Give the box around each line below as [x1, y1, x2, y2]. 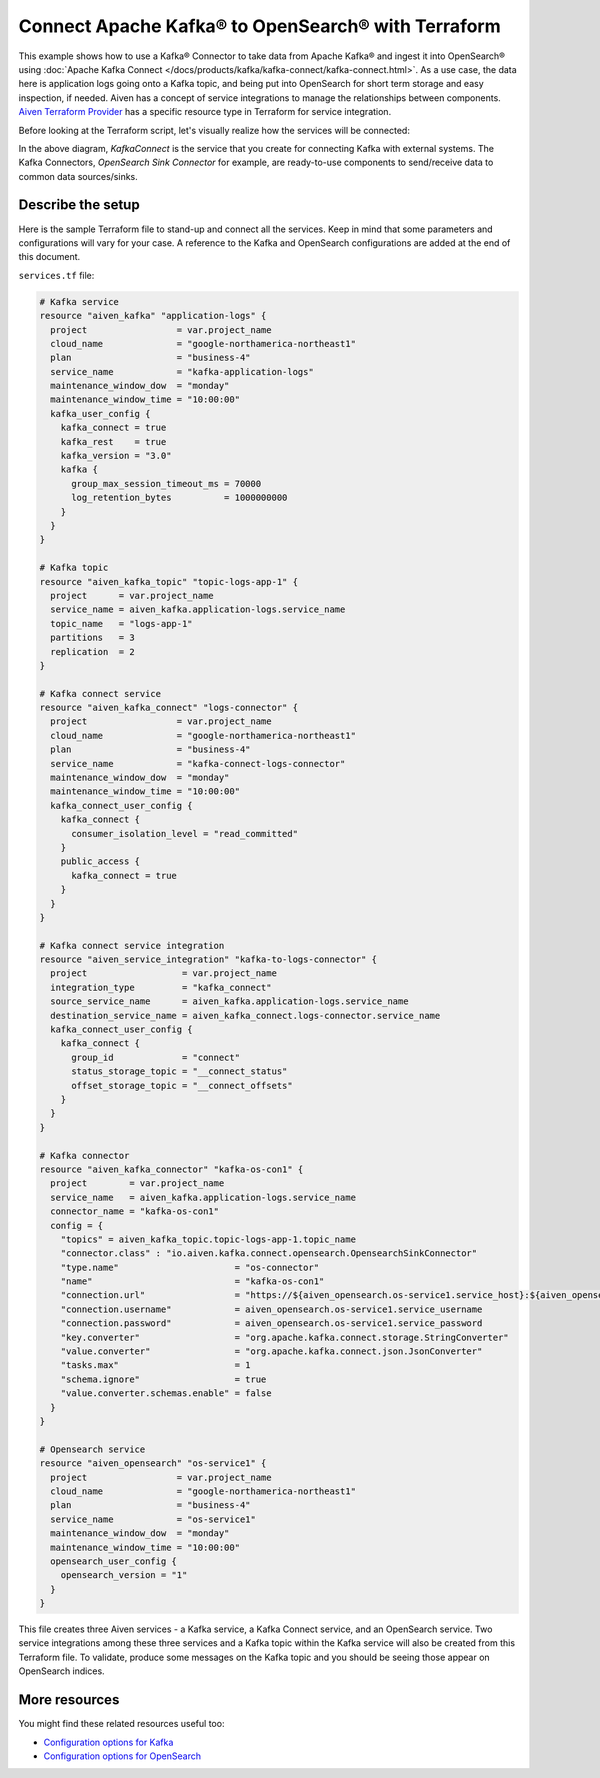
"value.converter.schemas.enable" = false [60, 1388, 272, 1399]
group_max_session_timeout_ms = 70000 [71, 478, 262, 489]
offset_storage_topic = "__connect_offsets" [71, 1080, 294, 1091]
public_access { [60, 856, 140, 867]
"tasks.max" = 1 [60, 1360, 251, 1371]
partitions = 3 [50, 632, 135, 644]
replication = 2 [50, 646, 135, 657]
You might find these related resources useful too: [18, 1718, 225, 1730]
